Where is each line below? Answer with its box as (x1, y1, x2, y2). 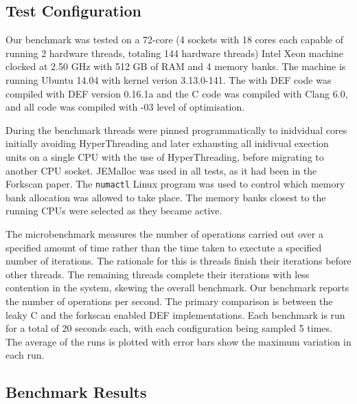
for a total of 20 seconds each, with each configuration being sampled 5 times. (5, 321, 332, 335)
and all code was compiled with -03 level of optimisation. (5, 100, 245, 114)
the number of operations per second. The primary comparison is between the (5, 293, 333, 308)
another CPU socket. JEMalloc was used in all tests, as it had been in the (5, 163, 317, 177)
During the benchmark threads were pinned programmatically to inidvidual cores (5, 122, 347, 137)
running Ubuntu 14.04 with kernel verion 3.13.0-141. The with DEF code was (5, 72, 332, 87)
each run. (5, 348, 45, 362)
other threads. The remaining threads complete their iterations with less (5, 267, 310, 281)
